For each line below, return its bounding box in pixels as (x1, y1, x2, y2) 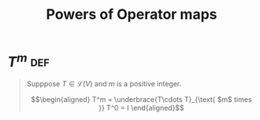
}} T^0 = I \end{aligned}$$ (98, 104, 184, 113)
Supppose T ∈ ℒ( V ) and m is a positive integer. (26, 79, 182, 89)
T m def (7, 49, 50, 71)
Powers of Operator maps (46, 5, 217, 24)
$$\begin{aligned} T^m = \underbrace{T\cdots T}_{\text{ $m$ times (30, 95, 253, 104)
